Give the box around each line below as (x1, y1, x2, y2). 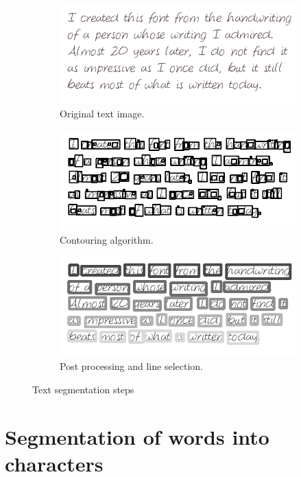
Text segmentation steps (32, 382, 134, 397)
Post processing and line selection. (60, 359, 203, 373)
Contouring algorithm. (60, 233, 154, 247)
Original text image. (60, 106, 145, 121)
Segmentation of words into (5, 422, 269, 450)
